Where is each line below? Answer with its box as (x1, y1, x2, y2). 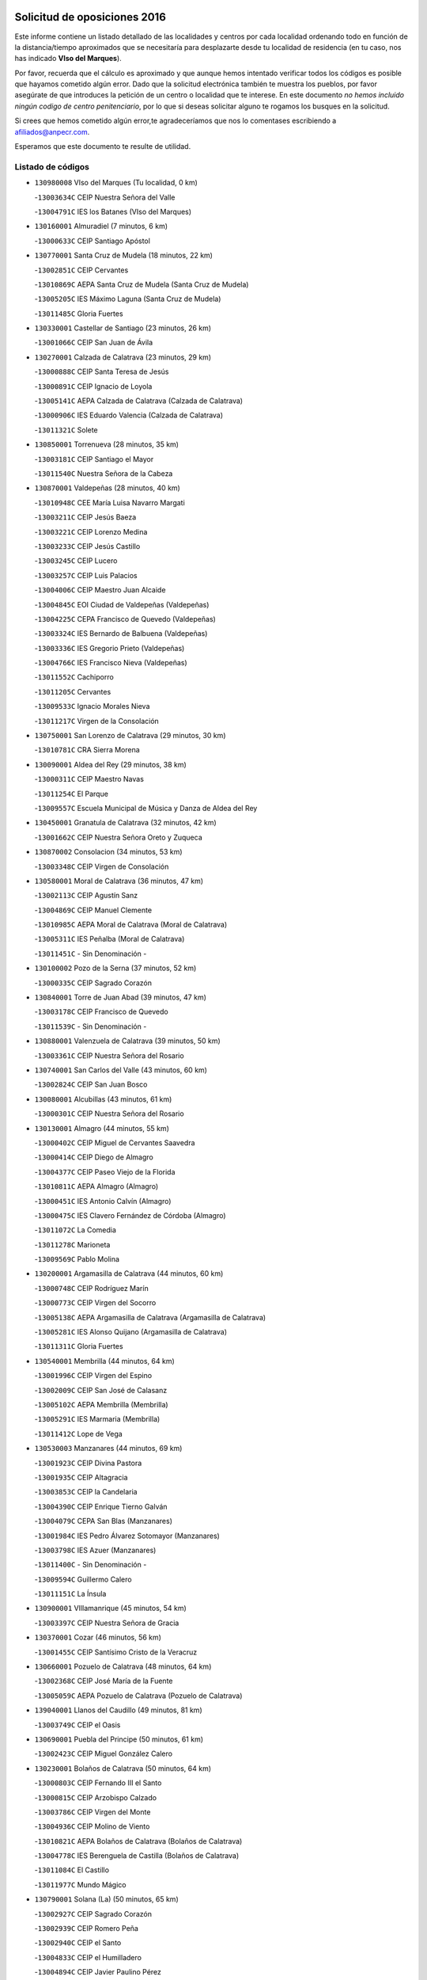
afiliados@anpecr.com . (14, 127, 90, 136)
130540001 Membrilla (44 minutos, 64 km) (34, 1356, 176, 1365)
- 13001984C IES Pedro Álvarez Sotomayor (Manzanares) (34, 1531, 221, 1540)
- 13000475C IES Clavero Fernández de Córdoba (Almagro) (34, 1210, 226, 1220)
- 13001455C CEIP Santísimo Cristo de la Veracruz (34, 1647, 198, 1657)
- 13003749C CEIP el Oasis (34, 1719, 121, 1730)
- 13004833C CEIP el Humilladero (34, 1952, 142, 1962)
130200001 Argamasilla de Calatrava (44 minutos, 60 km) (34, 1269, 224, 1278)
